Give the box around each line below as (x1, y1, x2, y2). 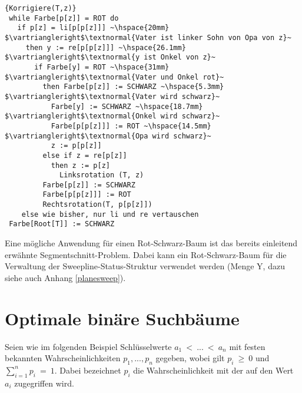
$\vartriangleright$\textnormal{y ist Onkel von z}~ (5, 53, 215, 62)
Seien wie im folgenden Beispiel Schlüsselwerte (5, 340, 172, 352)
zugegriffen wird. (14, 377, 74, 389)
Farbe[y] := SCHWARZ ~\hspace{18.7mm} (51, 102, 203, 111)
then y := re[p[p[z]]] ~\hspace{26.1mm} (25, 43, 186, 52)
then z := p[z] (51, 161, 110, 170)
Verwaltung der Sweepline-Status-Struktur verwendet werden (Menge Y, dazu (5, 260, 285, 272)
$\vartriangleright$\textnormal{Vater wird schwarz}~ (5, 92, 220, 101)
